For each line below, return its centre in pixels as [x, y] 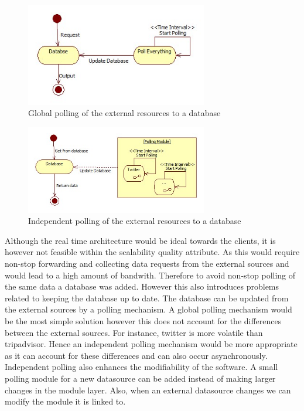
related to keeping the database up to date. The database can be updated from [147, 298]
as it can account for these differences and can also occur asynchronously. [136, 355]
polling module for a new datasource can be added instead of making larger [140, 378]
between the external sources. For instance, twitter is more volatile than [134, 332]
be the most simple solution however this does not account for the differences [143, 321]
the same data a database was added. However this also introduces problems [142, 286]
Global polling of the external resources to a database [124, 113]
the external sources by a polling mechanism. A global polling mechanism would [148, 309]
